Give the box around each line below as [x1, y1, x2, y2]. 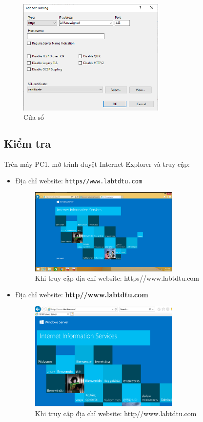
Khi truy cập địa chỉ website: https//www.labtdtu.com [35, 273, 200, 283]
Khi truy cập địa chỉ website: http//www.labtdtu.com [35, 408, 197, 418]
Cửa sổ [23, 112, 44, 122]
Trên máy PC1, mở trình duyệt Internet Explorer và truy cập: [4, 159, 190, 169]
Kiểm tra [4, 136, 51, 151]
